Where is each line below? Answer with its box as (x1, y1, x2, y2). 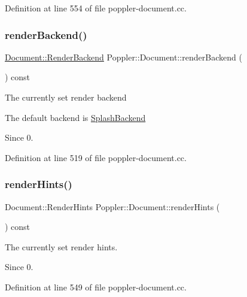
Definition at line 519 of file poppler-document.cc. (5, 151, 187, 163)
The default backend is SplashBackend (5, 111, 146, 123)
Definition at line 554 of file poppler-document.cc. (5, 2, 187, 14)
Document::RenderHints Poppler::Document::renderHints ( (5, 200, 220, 213)
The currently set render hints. (5, 240, 118, 253)
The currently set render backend (5, 91, 127, 103)
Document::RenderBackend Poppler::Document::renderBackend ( (5, 50, 242, 63)
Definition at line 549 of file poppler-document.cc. (5, 280, 187, 293)
